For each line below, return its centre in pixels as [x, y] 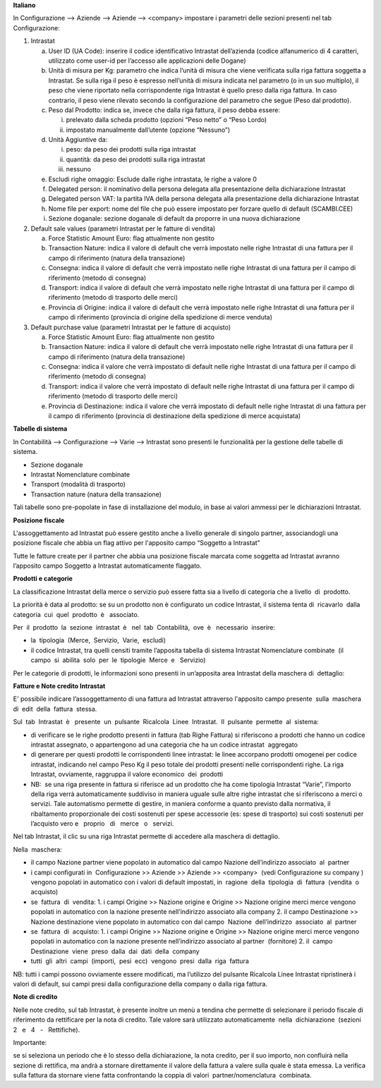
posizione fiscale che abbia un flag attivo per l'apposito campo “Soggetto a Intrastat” [137, 543]
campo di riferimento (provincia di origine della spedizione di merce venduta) [161, 317]
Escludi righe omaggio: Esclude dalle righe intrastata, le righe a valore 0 [153, 179]
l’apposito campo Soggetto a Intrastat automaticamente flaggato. [108, 566]
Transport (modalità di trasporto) [78, 484]
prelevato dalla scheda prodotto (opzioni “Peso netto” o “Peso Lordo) [167, 120]
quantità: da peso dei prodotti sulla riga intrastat [136, 159]
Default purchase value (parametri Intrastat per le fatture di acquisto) [131, 327]
